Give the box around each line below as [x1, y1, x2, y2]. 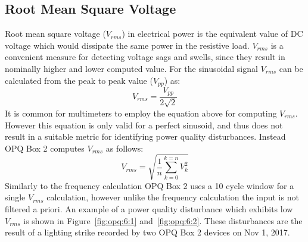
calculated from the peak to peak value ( [5, 74, 153, 86]
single [5, 191, 26, 203]
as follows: [105, 142, 144, 154]
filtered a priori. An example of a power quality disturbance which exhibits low [5, 203, 293, 215]
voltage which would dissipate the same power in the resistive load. [5, 39, 250, 51]
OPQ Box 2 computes [5, 142, 85, 154]
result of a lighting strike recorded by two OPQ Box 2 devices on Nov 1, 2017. [5, 226, 290, 238]
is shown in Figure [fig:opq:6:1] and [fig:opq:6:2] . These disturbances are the [23, 214, 303, 227]
